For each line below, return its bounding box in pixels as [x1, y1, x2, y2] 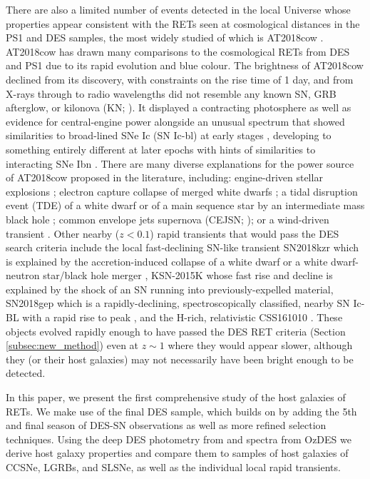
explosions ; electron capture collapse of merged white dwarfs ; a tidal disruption [6, 183, 358, 198]
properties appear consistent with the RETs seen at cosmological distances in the [6, 16, 360, 31]
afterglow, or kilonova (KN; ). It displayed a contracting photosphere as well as [6, 100, 351, 115]
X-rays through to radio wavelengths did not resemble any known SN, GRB [6, 86, 336, 101]
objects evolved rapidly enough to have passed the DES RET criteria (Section [6, 323, 346, 338]
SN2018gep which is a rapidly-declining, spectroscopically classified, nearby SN [6, 296, 350, 311]
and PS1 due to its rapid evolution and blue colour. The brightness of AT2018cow [6, 58, 364, 73]
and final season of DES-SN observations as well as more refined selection [6, 418, 327, 433]
